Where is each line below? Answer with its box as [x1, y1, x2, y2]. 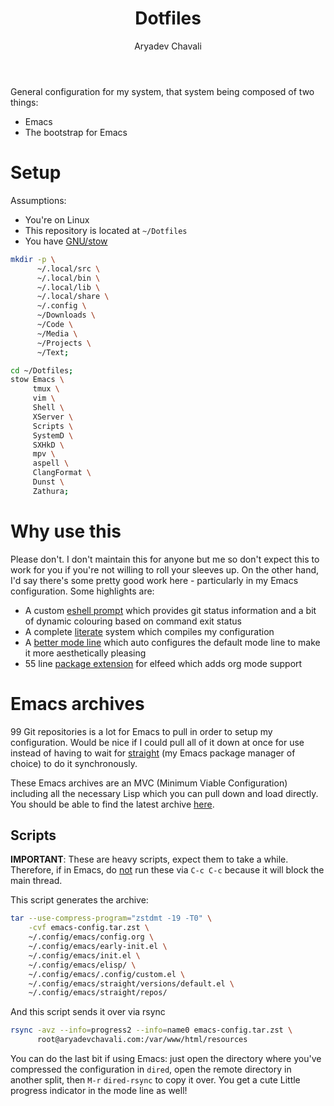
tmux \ [32, 384, 60, 394]
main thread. [10, 875, 63, 887]
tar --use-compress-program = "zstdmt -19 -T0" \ [10, 913, 213, 924]
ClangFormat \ [32, 468, 92, 478]
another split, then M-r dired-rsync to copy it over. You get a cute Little [10, 1074, 301, 1086]
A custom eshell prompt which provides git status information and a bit [24, 604, 317, 616]
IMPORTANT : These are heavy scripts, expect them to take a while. [10, 853, 289, 866]
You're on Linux [24, 213, 90, 226]
